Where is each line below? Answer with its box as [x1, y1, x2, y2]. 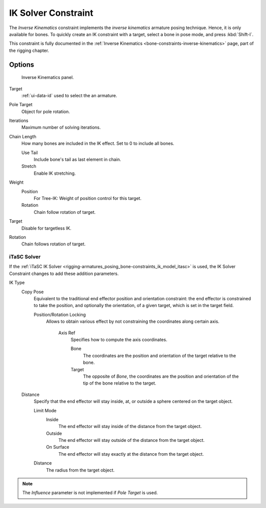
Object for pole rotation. [21, 109, 70, 115]
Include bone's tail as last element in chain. [33, 156, 122, 162]
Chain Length [9, 133, 36, 139]
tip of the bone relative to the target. [83, 380, 157, 386]
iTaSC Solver [9, 253, 41, 260]
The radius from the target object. [46, 467, 115, 473]
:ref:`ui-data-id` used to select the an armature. [21, 92, 118, 98]
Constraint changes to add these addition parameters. [9, 271, 119, 276]
